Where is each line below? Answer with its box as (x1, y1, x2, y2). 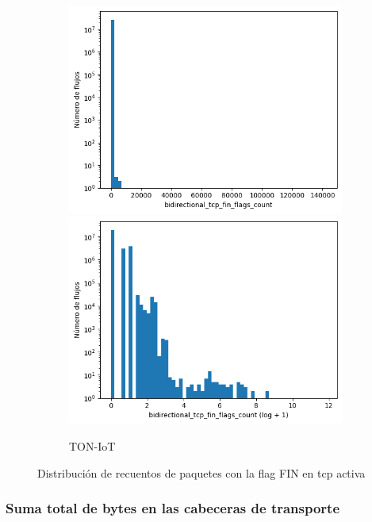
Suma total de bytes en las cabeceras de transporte (6, 498, 340, 518)
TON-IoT (69, 437, 116, 454)
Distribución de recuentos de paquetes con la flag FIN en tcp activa (37, 464, 366, 481)
